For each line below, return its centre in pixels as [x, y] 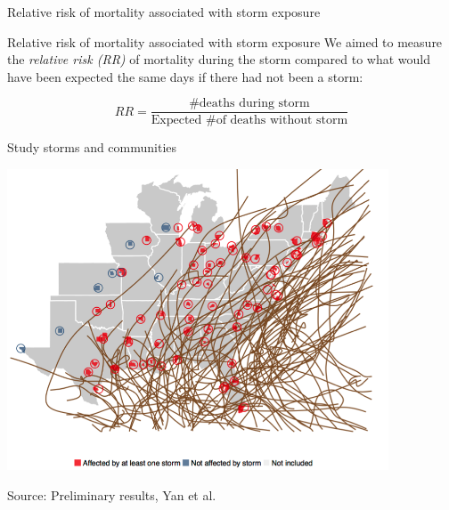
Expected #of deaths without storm [249, 121]
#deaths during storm [249, 104]
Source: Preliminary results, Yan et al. [112, 494]
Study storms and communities [92, 147]
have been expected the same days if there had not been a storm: [185, 76]
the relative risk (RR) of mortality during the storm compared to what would [219, 59]
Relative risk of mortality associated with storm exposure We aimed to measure [225, 41]
